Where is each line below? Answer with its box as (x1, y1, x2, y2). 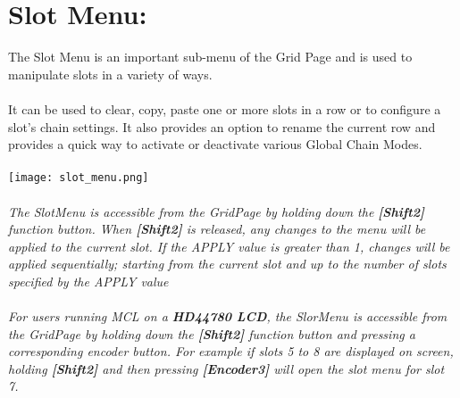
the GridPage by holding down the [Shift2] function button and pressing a (8, 324, 415, 343)
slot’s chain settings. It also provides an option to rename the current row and (8, 117, 436, 136)
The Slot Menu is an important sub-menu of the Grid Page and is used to (8, 47, 413, 66)
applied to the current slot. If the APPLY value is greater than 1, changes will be (8, 236, 450, 255)
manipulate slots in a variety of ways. (8, 64, 213, 83)
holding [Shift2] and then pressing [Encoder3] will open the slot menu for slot (8, 359, 445, 377)
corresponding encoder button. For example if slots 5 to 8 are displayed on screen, (8, 342, 454, 361)
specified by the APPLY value (8, 271, 169, 290)
